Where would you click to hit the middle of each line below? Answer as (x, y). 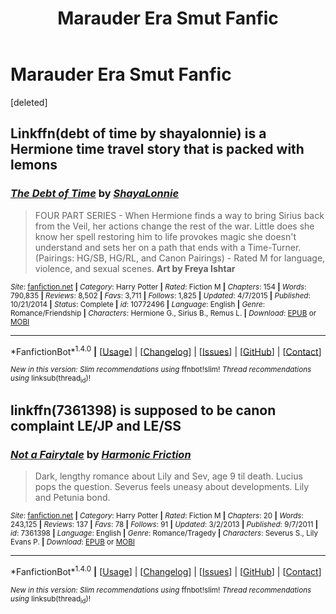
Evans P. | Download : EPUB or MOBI (72, 542)
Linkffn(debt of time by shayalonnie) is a (138, 133)
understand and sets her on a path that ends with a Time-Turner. (168, 247)
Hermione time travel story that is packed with (157, 149)
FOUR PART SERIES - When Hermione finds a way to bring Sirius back (179, 215)
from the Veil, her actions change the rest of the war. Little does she (174, 226)
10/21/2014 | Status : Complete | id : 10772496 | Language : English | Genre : (137, 304)
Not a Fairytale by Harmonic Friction (101, 454)
